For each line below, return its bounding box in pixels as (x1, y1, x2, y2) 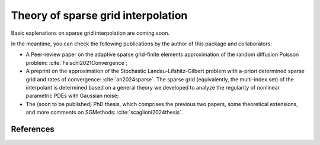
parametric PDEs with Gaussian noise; (25, 92, 119, 100)
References (11, 124, 55, 134)
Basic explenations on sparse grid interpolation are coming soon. (11, 29, 170, 37)
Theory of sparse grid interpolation (11, 9, 188, 22)
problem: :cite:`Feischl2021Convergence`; (25, 59, 128, 66)
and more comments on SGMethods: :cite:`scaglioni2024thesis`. (25, 109, 183, 116)
